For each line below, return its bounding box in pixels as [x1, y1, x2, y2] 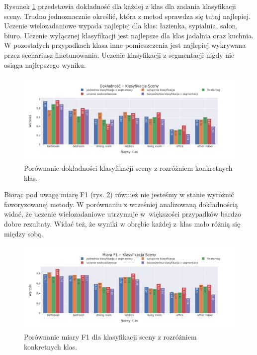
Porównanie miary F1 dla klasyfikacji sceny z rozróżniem [24, 332, 197, 342]
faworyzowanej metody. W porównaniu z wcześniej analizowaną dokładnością [4, 199, 238, 209]
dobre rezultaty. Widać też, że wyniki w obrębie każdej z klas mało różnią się [4, 219, 241, 229]
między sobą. [4, 228, 44, 238]
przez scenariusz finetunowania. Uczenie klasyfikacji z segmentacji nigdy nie [4, 49, 235, 60]
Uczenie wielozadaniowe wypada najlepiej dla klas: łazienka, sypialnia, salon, [4, 20, 238, 31]
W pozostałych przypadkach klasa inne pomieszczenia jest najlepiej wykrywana [4, 40, 246, 50]
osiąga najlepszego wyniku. [4, 59, 86, 70]
